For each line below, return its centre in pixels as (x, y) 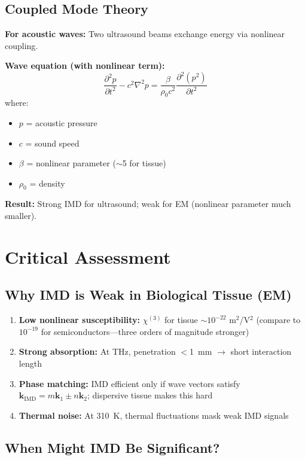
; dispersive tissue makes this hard (150, 395)
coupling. (22, 45)
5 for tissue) (144, 163)
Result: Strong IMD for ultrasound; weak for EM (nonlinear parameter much (148, 204)
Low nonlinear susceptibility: (80, 320)
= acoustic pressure (62, 122)
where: (17, 103)
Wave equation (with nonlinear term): (85, 66)
